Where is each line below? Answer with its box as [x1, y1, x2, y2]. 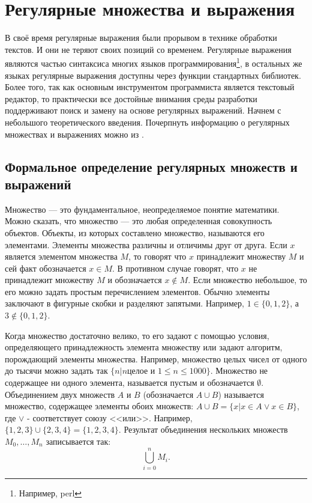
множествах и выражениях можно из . [5, 127, 144, 140]
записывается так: [46, 435, 111, 447]
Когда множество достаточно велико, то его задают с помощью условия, [5, 329, 269, 341]
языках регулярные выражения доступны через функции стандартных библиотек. [5, 69, 301, 81]
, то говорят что [128, 250, 187, 263]
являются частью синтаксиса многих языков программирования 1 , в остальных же [5, 55, 302, 69]
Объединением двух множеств [5, 388, 115, 400]
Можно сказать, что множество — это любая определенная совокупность [5, 215, 272, 227]
